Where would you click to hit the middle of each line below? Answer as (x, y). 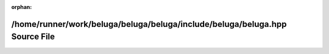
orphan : (22, 7)
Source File (33, 37)
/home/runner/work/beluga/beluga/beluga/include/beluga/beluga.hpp (149, 24)
